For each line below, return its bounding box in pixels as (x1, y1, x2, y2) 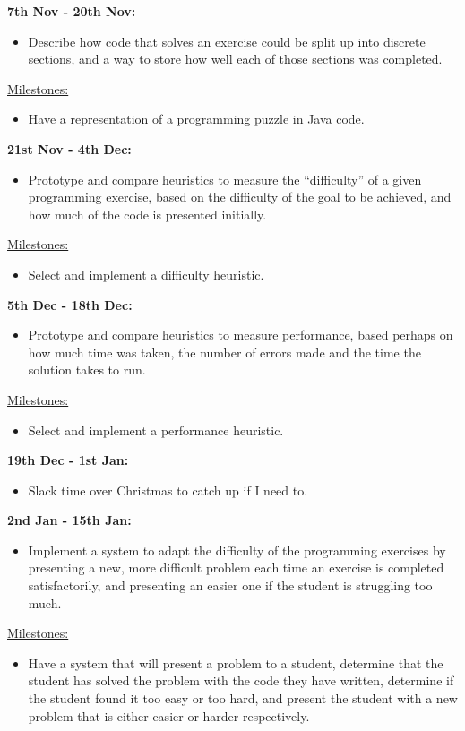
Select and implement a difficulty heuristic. (28, 264, 264, 283)
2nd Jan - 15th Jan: (7, 511, 132, 529)
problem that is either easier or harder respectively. (28, 706, 310, 725)
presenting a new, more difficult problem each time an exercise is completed (28, 558, 444, 577)
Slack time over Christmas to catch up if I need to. (28, 480, 308, 499)
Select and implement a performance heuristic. (28, 420, 284, 439)
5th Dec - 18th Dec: (7, 295, 133, 314)
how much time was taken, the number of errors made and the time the (28, 342, 421, 361)
